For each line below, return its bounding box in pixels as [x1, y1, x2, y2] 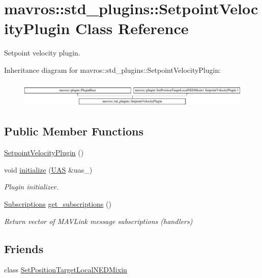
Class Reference [75, 18, 189, 39]
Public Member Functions [4, 123, 143, 139]
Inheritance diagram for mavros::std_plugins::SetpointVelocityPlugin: [4, 64, 221, 75]
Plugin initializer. [4, 181, 59, 192]
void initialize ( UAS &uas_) [4, 164, 93, 175]
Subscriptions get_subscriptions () [4, 198, 111, 209]
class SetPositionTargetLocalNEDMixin [4, 264, 127, 275]
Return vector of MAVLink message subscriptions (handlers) [4, 215, 193, 226]
